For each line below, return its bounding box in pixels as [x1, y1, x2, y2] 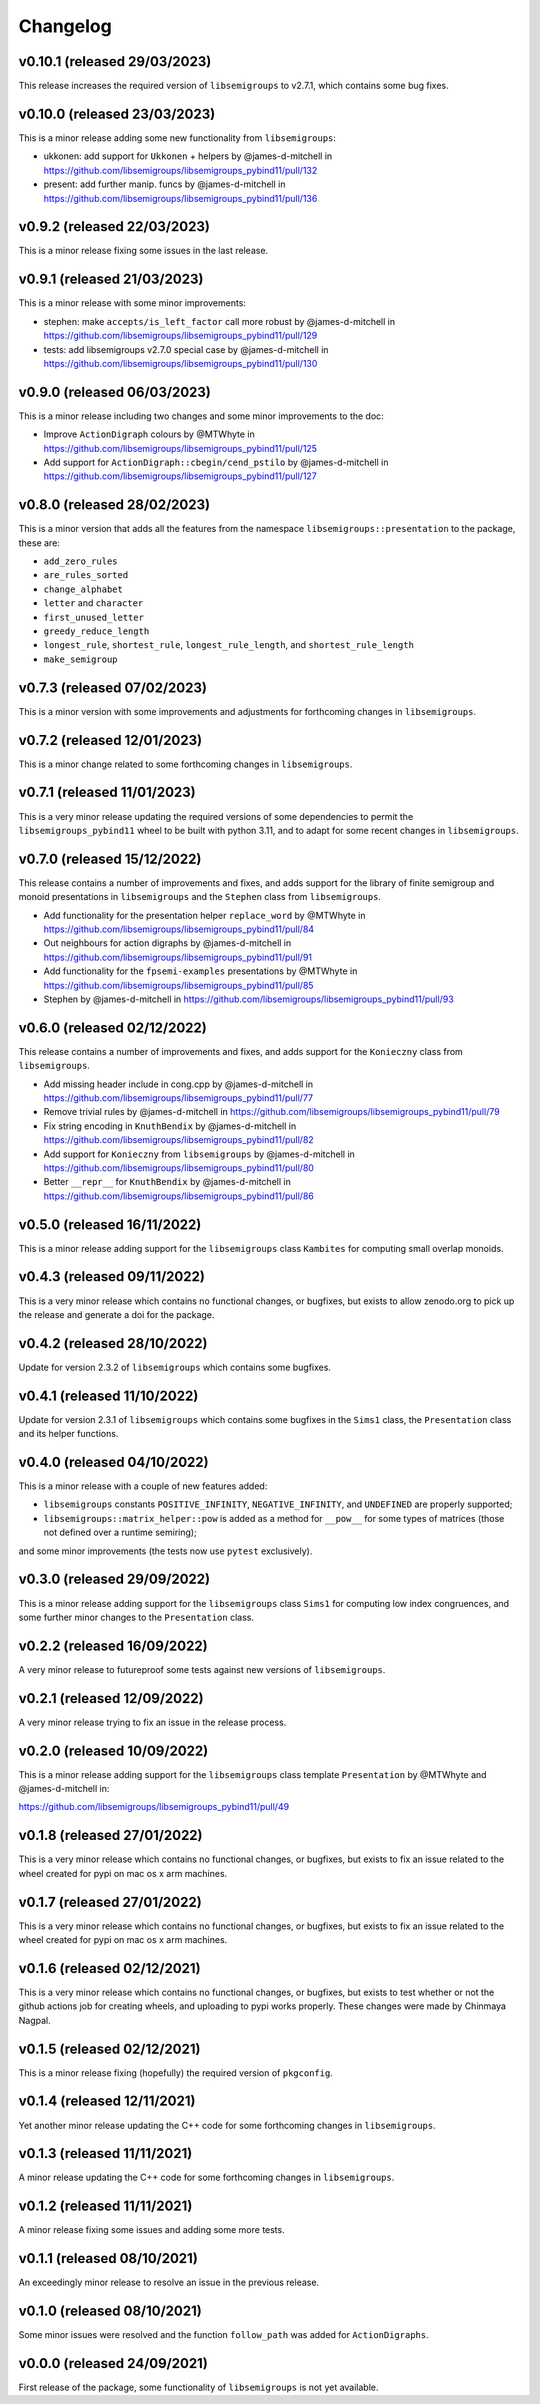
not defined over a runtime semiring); [43, 1526, 197, 1539]
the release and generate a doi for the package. [18, 1308, 215, 1320]
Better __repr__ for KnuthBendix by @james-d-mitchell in [43, 1176, 292, 1188]
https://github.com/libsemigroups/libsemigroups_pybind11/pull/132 [43, 164, 318, 176]
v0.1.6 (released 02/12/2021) [18, 1960, 201, 1977]
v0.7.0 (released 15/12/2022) [18, 850, 202, 867]
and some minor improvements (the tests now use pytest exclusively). [18, 1545, 313, 1557]
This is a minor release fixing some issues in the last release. [18, 245, 269, 257]
